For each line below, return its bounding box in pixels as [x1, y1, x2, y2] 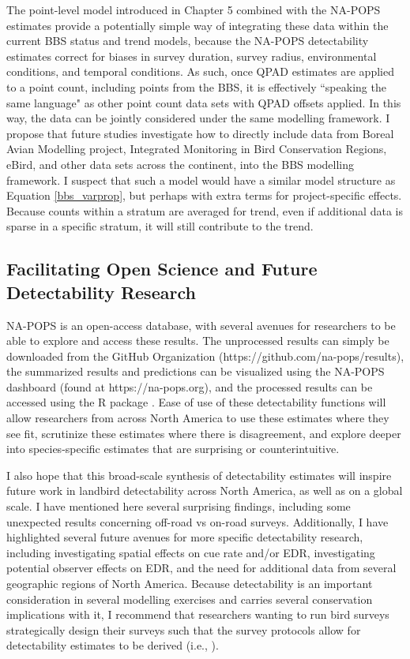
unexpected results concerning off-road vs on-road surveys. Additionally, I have [6, 513, 389, 530]
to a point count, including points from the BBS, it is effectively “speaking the [6, 78, 386, 95]
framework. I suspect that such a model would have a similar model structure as [6, 171, 396, 188]
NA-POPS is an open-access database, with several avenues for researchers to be [6, 316, 396, 333]
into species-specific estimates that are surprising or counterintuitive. [6, 440, 340, 457]
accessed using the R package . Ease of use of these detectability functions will [6, 394, 386, 410]
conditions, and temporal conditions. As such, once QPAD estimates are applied [6, 63, 394, 80]
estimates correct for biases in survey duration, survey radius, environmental [6, 47, 377, 64]
